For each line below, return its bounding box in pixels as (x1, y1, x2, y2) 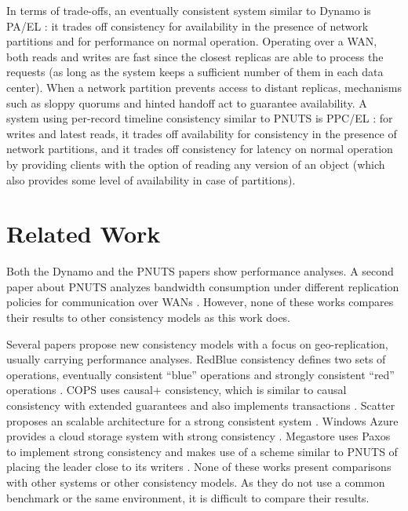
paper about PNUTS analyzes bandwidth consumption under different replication (6, 278, 399, 294)
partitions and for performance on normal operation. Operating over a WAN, (6, 33, 377, 49)
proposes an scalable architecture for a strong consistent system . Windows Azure (6, 412, 399, 429)
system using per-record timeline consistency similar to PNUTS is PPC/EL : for (6, 110, 393, 126)
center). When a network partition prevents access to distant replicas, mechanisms (6, 78, 402, 95)
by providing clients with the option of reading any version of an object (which (6, 155, 385, 172)
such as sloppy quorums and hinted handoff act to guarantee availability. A (6, 94, 367, 111)
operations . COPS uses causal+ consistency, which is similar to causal (6, 381, 347, 398)
